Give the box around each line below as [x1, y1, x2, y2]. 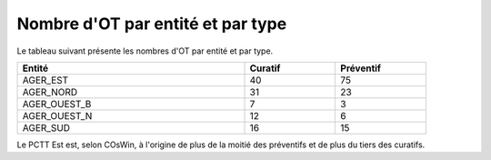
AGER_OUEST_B [22, 97, 92, 110]
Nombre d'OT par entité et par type [16, 14, 287, 34]
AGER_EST [22, 74, 69, 86]
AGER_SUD [22, 121, 71, 134]
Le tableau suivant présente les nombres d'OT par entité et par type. [16, 45, 274, 56]
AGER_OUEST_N [22, 109, 93, 122]
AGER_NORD [22, 85, 78, 98]
